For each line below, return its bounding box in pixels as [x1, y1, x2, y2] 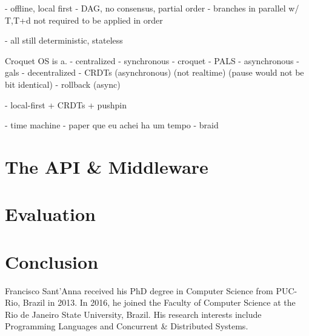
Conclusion [5, 249, 99, 274]
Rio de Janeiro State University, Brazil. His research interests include [5, 308, 262, 320]
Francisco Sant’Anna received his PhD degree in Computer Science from [5, 284, 273, 297]
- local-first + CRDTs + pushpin [5, 98, 127, 111]
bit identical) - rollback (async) [5, 77, 121, 90]
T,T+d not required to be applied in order [5, 13, 163, 26]
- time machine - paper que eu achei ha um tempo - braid [5, 119, 219, 131]
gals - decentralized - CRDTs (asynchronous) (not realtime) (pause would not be [5, 66, 304, 79]
